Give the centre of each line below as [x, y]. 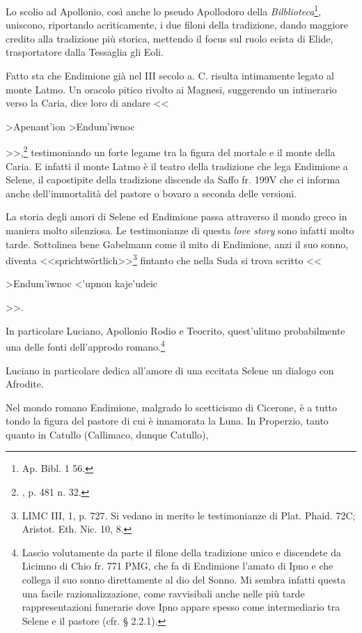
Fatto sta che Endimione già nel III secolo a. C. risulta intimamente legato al [170, 76]
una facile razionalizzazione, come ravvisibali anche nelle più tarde [163, 593]
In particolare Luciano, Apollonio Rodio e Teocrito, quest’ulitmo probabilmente [175, 330]
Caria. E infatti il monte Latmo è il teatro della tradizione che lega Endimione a [177, 166]
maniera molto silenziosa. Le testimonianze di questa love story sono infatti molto [180, 230]
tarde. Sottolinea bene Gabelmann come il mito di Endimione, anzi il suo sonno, [177, 244]
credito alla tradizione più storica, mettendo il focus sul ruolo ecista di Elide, [170, 38]
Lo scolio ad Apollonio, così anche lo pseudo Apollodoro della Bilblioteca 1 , [164, 10]
